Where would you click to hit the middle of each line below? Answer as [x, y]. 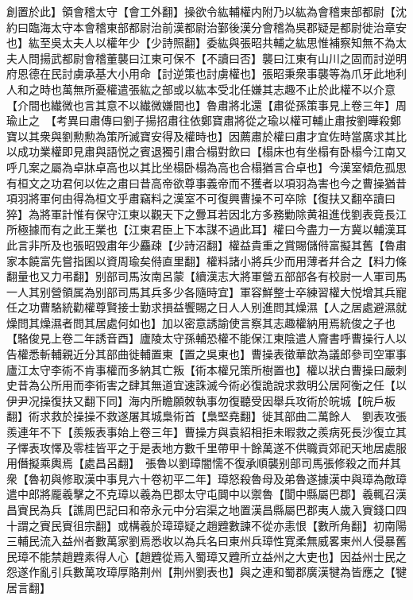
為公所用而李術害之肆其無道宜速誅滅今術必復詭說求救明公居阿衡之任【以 [217, 385]
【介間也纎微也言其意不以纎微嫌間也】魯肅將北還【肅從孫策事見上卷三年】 [201, 105]
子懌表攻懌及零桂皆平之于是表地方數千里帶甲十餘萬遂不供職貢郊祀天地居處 [201, 447]
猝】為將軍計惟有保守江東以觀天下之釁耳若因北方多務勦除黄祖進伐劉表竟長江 [206, 213]
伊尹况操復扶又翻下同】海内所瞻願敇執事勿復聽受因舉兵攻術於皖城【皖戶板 [201, 400]
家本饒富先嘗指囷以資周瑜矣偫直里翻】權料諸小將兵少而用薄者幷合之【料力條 [206, 260]
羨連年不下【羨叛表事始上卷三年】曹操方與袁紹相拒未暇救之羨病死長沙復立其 [206, 432]
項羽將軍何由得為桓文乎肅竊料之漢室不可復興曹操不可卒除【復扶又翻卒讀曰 [201, 198]
